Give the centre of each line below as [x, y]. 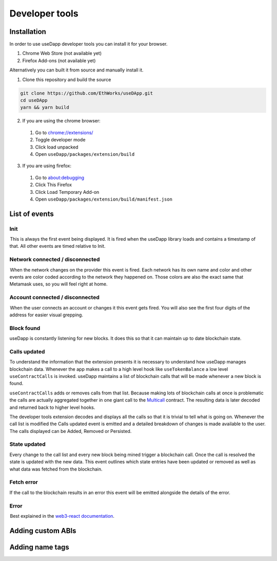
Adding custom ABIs [43, 530]
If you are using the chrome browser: [62, 121]
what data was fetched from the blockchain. [56, 469]
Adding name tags [39, 547]
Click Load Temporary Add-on [67, 192]
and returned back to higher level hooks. [52, 407]
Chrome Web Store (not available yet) [62, 53]
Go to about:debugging [60, 177]
